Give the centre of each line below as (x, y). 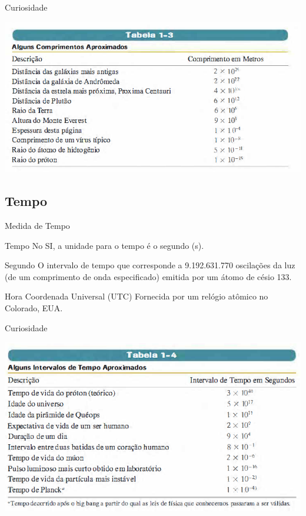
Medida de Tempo (37, 226)
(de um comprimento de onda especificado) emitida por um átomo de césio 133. (148, 276)
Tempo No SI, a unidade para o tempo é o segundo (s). (104, 245)
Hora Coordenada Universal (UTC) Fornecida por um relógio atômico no (137, 296)
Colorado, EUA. (34, 308)
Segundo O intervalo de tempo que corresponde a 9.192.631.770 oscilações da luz (150, 265)
